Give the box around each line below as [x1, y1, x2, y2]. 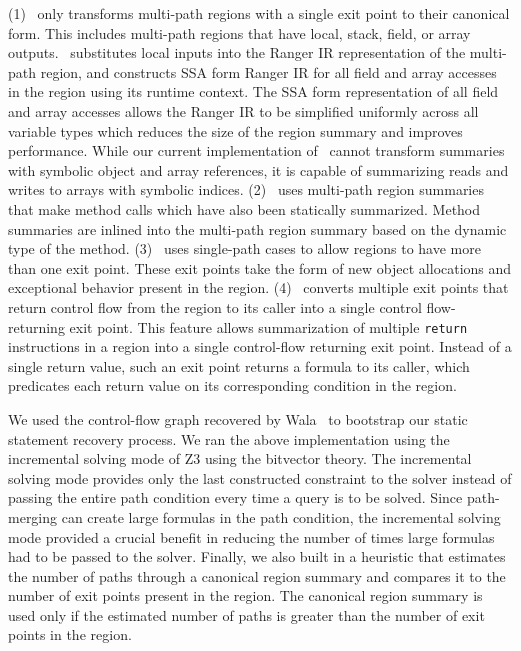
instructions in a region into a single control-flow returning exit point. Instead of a [8, 336, 512, 357]
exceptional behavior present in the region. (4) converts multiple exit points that [8, 277, 509, 298]
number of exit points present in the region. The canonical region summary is [8, 585, 483, 606]
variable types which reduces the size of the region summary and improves [8, 120, 463, 141]
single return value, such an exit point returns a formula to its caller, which [8, 355, 470, 376]
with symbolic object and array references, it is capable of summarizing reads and [8, 159, 509, 180]
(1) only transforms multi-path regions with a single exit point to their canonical [8, 3, 510, 23]
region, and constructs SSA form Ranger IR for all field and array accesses [40, 61, 497, 82]
